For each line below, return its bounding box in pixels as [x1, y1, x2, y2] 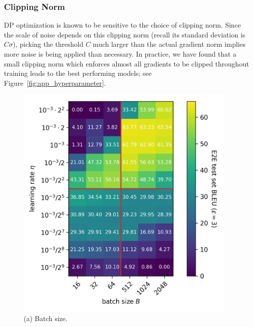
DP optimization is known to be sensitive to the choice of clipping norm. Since [4, 20, 241, 30]
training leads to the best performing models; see [4, 68, 152, 78]
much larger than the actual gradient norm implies [93, 39, 246, 49]
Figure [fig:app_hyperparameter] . [4, 77, 106, 88]
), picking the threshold [13, 39, 84, 49]
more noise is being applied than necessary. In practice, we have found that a [4, 49, 237, 59]
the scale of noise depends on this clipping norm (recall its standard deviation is [4, 29, 246, 39]
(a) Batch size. [24, 313, 67, 324]
